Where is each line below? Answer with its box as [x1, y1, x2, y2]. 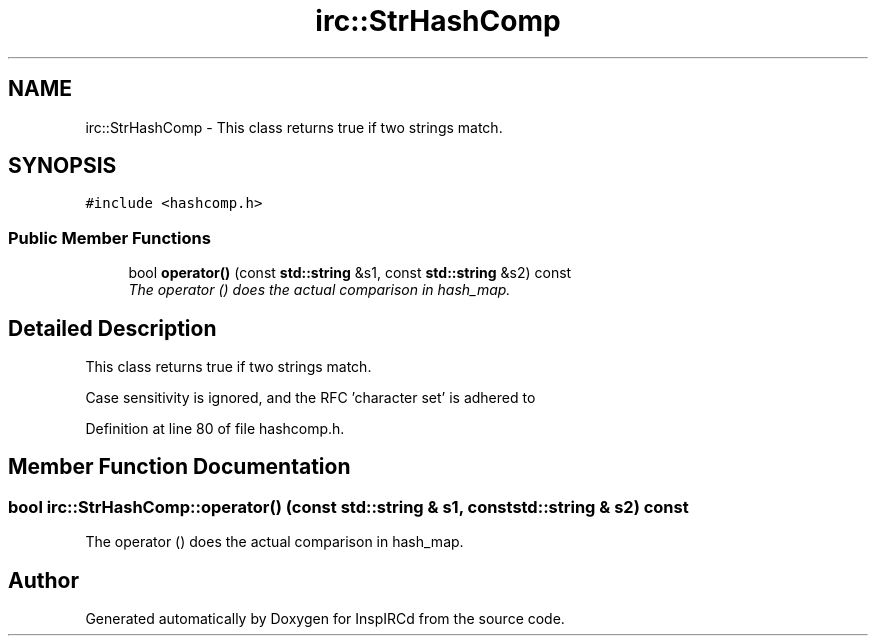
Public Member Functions [8, 227, 211, 248]
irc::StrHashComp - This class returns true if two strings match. [85, 118, 503, 136]
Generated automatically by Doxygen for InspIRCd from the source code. [85, 610, 565, 628]
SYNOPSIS [8, 153, 117, 179]
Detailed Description [8, 315, 217, 341]
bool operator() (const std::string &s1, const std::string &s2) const [128, 264, 572, 282]
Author [8, 567, 79, 593]
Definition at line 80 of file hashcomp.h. [85, 420, 345, 438]
